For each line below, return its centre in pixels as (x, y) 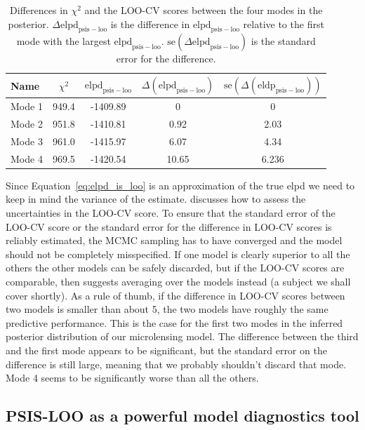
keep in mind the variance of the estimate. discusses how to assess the (156, 199)
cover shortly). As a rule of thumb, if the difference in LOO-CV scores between (175, 295)
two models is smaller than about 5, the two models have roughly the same (167, 309)
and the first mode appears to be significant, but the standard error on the (166, 350)
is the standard (283, 41)
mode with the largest (64, 41)
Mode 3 (27, 141)
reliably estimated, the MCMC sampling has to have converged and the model (174, 240)
